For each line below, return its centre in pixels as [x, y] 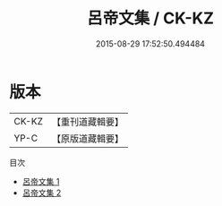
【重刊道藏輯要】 [87, 122]
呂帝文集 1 [41, 181]
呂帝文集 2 [42, 193]
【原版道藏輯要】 [87, 138]
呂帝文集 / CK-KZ [150, 18]
